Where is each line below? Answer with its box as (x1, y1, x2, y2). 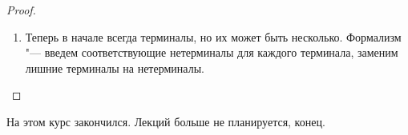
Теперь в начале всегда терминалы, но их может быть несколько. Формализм (25, 28, 402, 45)
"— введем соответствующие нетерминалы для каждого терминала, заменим (25, 44, 398, 61)
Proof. (6, 2, 36, 18)
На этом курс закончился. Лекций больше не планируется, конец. (6, 113, 325, 129)
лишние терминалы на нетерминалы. (25, 59, 204, 76)
